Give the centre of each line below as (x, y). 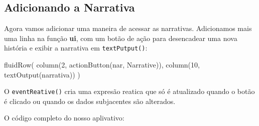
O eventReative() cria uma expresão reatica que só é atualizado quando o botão (129, 91)
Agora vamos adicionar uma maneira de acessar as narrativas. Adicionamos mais (128, 28)
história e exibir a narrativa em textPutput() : (76, 48)
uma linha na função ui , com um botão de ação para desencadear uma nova (121, 38)
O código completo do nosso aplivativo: (64, 118)
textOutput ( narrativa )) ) (42, 74)
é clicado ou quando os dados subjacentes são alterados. (90, 101)
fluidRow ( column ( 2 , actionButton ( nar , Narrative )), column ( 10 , (102, 65)
